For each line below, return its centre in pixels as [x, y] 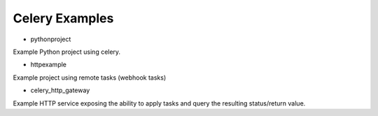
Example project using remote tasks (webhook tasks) [90, 78]
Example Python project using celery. [67, 52]
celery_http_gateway [60, 90]
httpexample [48, 65]
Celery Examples [63, 18]
